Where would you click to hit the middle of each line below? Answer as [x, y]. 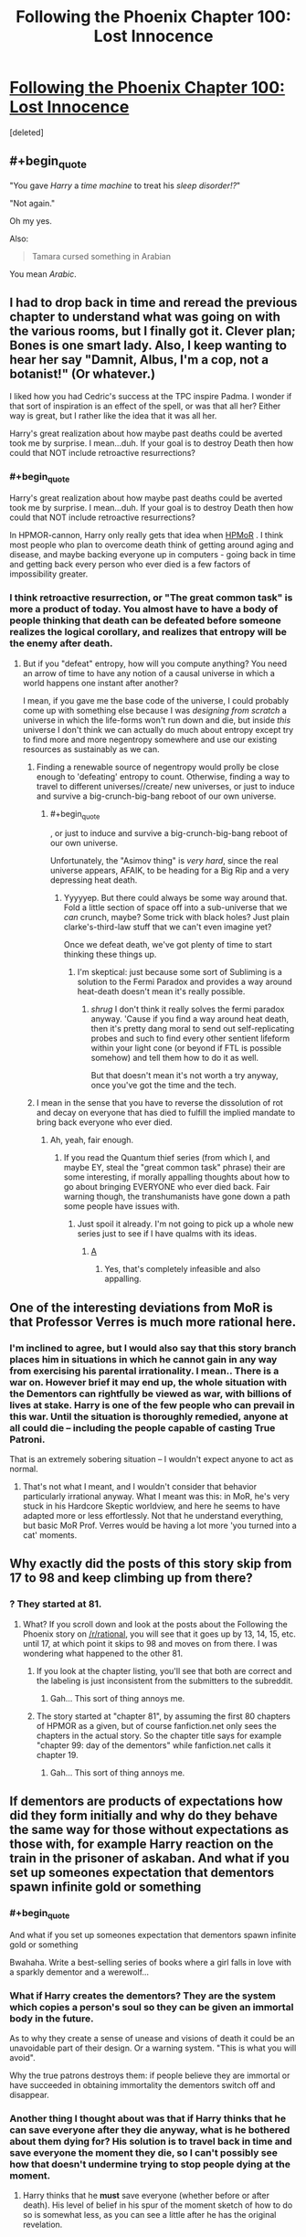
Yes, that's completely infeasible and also [183, 1269]
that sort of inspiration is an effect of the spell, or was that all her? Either [145, 406]
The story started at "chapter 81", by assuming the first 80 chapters [163, 1716]
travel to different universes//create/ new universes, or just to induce [165, 786]
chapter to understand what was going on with [145, 317]
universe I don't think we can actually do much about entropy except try [158, 729]
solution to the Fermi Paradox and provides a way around [185, 982]
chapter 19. [58, 1755]
